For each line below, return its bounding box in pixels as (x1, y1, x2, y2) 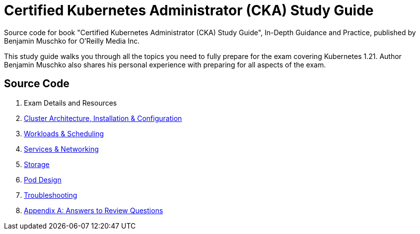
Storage (24, 160, 50, 169)
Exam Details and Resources (24, 98, 117, 107)
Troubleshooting (24, 190, 77, 199)
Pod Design (24, 175, 62, 184)
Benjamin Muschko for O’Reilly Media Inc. (4, 36, 140, 45)
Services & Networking (24, 144, 99, 153)
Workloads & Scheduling (24, 129, 104, 138)
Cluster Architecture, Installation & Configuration (24, 114, 182, 122)
